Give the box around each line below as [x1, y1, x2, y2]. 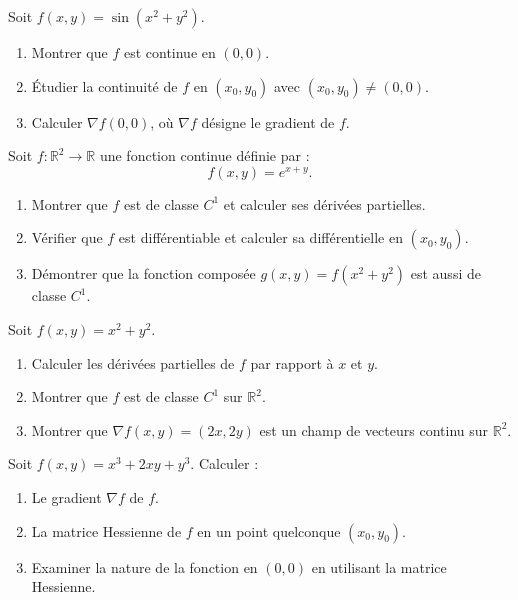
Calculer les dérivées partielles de [31, 352, 235, 373]
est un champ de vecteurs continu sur [259, 419, 489, 440]
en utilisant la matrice [311, 556, 447, 577]
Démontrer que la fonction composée [31, 263, 256, 284]
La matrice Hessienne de [31, 520, 182, 541]
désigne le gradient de [201, 111, 335, 132]
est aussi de [410, 263, 481, 284]
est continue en [123, 42, 216, 62]
